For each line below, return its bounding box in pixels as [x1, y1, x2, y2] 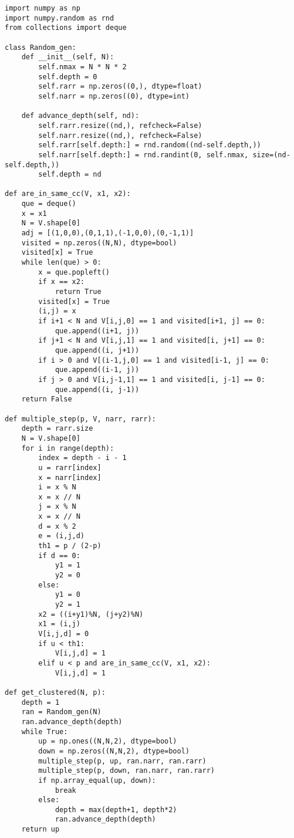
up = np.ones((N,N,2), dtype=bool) [38, 737, 177, 746]
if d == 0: [38, 551, 80, 560]
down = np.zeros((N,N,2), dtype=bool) [38, 746, 190, 755]
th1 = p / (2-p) [38, 542, 102, 550]
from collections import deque [5, 23, 127, 32]
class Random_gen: [5, 43, 76, 52]
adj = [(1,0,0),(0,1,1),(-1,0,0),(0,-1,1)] [21, 229, 194, 238]
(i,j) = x [38, 307, 76, 316]
